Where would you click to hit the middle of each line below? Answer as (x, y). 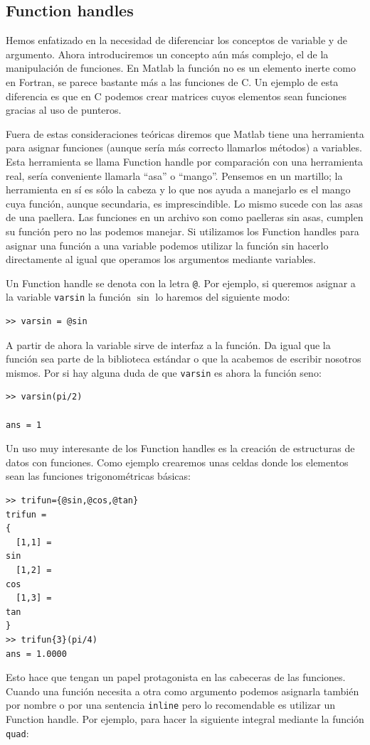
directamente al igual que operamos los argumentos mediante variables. (161, 259)
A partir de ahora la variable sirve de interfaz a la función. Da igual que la (168, 344)
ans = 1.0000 (36, 654)
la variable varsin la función (69, 297)
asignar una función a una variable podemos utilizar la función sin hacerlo (167, 245)
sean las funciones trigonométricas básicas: (98, 476)
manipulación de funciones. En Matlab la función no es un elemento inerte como (181, 68)
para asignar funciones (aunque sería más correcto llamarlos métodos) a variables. (184, 148)
